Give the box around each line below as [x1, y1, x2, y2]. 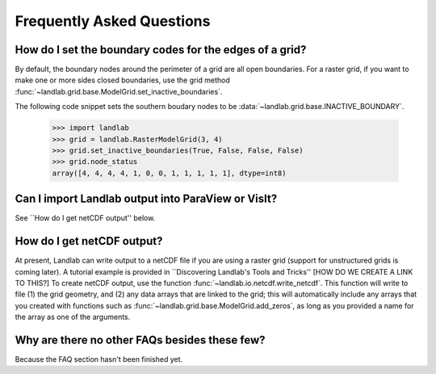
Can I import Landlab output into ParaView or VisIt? [15, 192, 278, 206]
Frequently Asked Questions [15, 12, 211, 30]
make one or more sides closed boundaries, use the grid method [15, 75, 230, 85]
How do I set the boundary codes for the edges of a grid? [15, 43, 307, 57]
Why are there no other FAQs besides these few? [15, 333, 266, 347]
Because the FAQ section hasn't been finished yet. [15, 355, 183, 364]
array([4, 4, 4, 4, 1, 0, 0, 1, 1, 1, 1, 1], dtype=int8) [52, 168, 287, 178]
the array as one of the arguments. [15, 312, 131, 322]
